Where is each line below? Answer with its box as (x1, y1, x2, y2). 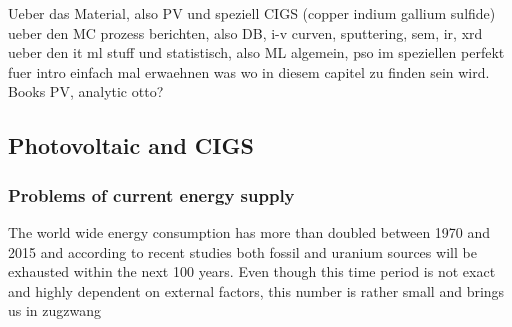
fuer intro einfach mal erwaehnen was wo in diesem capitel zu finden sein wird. (8, 61, 490, 82)
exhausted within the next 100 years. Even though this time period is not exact (8, 261, 496, 282)
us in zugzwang (8, 300, 102, 321)
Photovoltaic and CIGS (8, 130, 254, 161)
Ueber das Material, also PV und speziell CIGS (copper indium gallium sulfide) (8, 3, 496, 23)
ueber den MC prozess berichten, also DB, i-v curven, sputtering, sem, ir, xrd (8, 22, 483, 43)
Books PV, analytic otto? (8, 81, 164, 102)
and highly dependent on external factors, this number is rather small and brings (8, 280, 505, 301)
